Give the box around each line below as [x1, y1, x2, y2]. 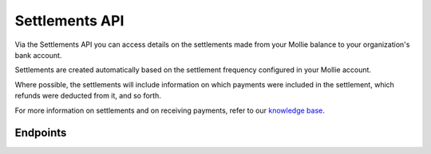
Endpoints [14, 126, 67, 140]
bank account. [14, 50, 62, 60]
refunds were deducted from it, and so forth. [14, 91, 161, 101]
